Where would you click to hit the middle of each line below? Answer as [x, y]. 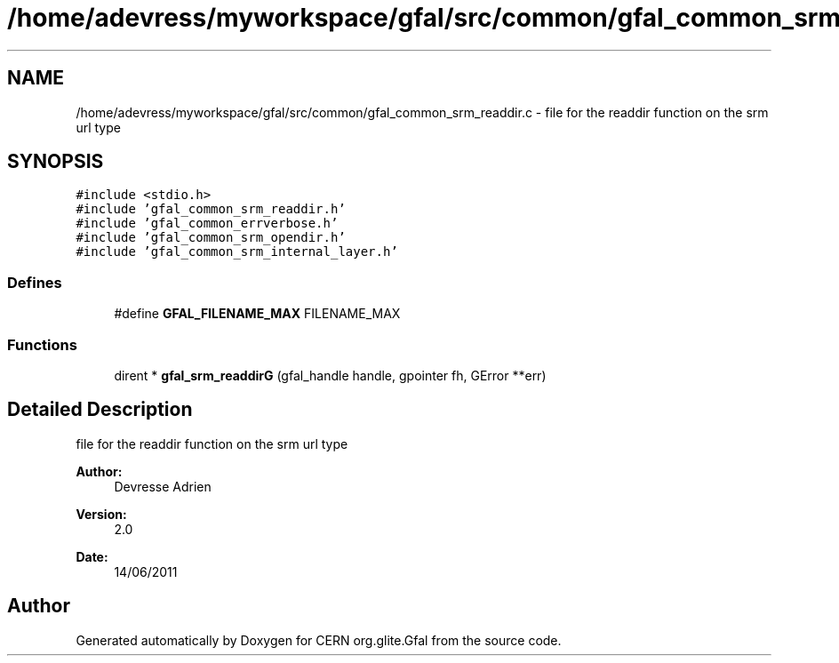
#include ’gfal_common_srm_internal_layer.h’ [237, 252]
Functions [42, 344]
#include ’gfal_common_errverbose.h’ [207, 224]
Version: [101, 514]
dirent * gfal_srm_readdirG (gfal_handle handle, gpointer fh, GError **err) [330, 375]
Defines [35, 282]
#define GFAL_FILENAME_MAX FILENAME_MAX [257, 314]
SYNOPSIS [56, 162]
